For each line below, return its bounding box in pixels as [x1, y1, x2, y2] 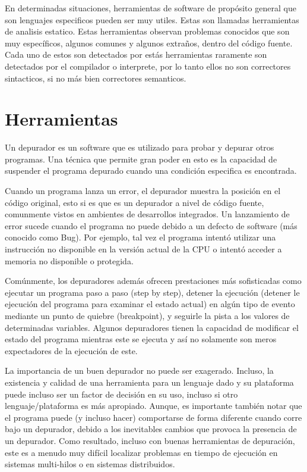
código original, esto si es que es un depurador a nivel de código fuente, [5, 196, 264, 208]
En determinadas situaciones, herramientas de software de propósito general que [5, 2, 296, 14]
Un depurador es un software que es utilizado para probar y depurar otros [5, 141, 274, 154]
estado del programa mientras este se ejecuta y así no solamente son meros [5, 333, 277, 345]
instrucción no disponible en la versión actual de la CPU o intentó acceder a [5, 243, 282, 255]
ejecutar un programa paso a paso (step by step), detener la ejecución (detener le [5, 286, 300, 298]
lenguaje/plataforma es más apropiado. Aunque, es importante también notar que [5, 399, 302, 412]
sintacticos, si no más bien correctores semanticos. [5, 71, 186, 84]
